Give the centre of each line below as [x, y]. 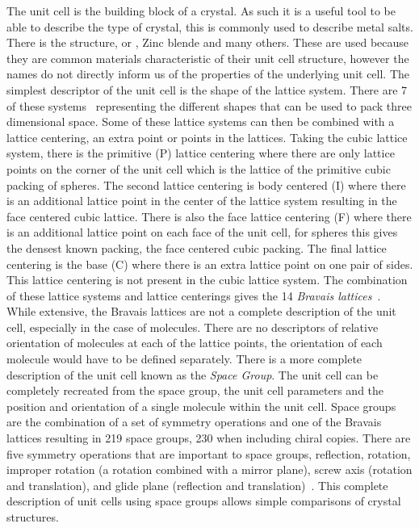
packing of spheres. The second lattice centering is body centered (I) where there [206, 184]
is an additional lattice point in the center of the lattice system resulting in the [202, 201]
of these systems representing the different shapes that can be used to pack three [209, 105]
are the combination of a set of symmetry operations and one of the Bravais [194, 422]
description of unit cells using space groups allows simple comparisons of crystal [204, 501]
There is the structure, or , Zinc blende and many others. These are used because [208, 42]
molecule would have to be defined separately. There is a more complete [184, 359]
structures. [33, 517]
